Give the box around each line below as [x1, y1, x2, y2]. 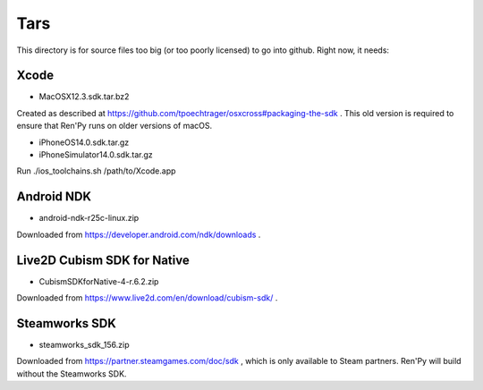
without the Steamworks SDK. [16, 368, 127, 379]
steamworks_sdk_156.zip [38, 339, 130, 350]
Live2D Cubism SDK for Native [16, 252, 190, 267]
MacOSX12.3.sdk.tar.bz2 [38, 91, 130, 102]
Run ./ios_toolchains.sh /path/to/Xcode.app [16, 165, 176, 176]
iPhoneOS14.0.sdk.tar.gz [38, 137, 130, 148]
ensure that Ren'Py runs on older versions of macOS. [16, 121, 213, 131]
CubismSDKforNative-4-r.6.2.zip [38, 276, 159, 286]
